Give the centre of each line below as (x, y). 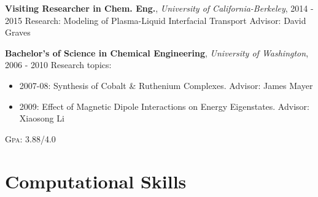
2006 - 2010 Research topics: (58, 65)
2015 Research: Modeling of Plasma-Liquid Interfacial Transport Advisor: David (156, 20)
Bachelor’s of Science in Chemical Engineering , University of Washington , (157, 52)
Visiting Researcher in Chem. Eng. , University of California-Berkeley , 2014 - (159, 8)
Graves (18, 32)
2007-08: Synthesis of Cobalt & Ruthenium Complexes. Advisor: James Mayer (166, 85)
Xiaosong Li (42, 118)
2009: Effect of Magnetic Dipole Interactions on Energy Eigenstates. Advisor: (164, 106)
